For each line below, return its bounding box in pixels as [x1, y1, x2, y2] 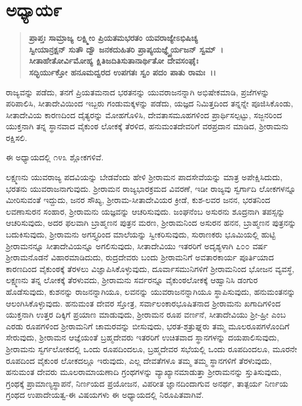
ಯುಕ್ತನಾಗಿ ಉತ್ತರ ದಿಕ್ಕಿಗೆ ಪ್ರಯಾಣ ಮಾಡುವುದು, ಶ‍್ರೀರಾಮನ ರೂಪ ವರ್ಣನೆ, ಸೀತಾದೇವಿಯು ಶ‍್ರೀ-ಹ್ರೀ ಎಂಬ [6, 308, 286, 321]
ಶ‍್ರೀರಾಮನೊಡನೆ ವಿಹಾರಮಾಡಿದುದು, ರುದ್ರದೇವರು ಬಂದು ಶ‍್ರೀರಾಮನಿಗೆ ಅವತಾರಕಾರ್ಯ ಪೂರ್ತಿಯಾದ [6, 251, 274, 263]
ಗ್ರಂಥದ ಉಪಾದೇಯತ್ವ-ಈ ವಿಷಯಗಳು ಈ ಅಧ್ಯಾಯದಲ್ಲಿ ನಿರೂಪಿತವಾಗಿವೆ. [6, 388, 204, 401]
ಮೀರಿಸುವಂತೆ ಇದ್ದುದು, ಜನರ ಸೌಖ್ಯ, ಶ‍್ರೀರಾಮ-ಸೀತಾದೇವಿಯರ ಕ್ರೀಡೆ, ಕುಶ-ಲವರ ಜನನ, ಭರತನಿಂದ [6, 194, 270, 206]
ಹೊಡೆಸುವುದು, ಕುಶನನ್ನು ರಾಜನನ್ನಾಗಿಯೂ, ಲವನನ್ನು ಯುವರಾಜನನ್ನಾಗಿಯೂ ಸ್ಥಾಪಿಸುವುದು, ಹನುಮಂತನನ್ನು [6, 285, 296, 297]
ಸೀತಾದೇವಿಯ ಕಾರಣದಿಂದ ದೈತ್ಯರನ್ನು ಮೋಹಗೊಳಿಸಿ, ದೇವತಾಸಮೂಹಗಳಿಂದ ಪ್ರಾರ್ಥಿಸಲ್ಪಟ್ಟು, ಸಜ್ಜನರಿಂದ [6, 108, 282, 121]
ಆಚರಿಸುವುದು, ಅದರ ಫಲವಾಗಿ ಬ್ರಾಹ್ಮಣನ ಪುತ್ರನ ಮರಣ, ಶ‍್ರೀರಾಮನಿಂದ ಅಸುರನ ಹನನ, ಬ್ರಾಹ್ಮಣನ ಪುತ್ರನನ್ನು [6, 216, 297, 229]
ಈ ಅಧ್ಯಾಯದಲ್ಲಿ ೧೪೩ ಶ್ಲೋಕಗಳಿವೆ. [6, 151, 104, 163]
